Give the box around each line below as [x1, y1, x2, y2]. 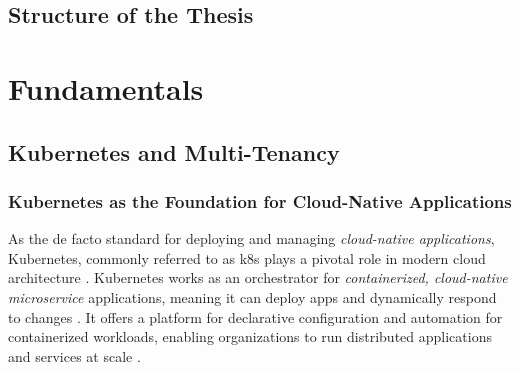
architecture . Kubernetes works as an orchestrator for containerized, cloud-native [8, 267, 508, 288]
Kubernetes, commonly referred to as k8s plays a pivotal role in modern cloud [8, 247, 486, 268]
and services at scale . [8, 345, 141, 366]
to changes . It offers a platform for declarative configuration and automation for [8, 306, 503, 327]
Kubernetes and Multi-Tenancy [8, 136, 340, 167]
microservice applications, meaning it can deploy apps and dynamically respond [8, 286, 497, 307]
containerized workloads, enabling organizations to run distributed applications [8, 326, 492, 347]
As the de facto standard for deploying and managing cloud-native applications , [8, 228, 495, 249]
